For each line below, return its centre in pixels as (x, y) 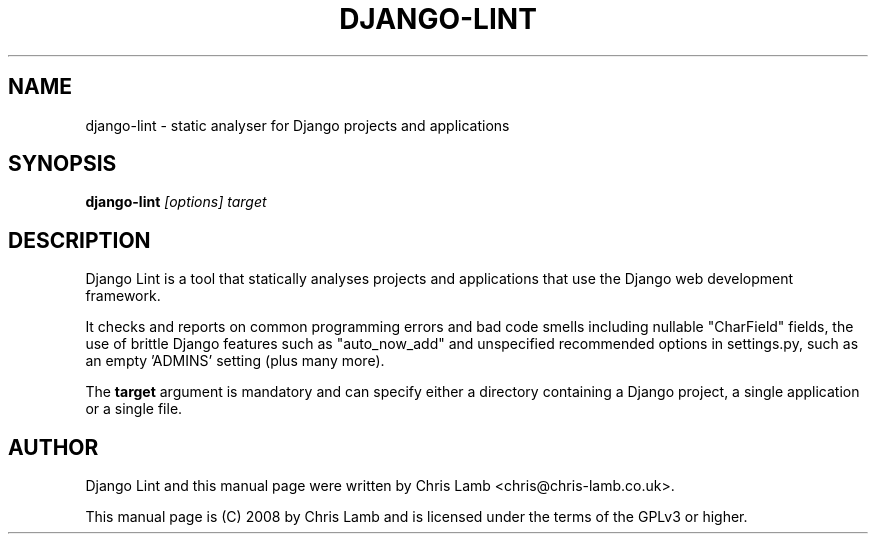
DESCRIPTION (79, 240)
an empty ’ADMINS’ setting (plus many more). (235, 361)
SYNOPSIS (62, 164)
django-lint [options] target (176, 202)
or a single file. (134, 409)
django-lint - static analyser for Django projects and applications (297, 125)
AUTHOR (53, 447)
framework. (123, 296)
